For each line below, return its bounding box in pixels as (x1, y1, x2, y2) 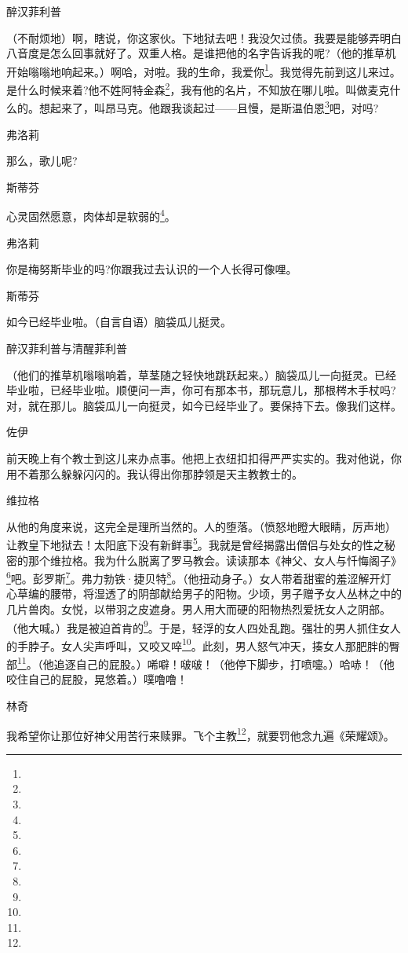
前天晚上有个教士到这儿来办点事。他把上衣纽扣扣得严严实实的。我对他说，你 (6, 449, 402, 466)
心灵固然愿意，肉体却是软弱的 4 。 (6, 206, 176, 224)
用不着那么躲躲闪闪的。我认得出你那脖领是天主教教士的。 (6, 465, 303, 482)
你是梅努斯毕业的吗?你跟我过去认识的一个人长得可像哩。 (6, 261, 297, 277)
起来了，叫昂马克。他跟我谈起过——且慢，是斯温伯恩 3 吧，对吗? (49, 97, 379, 115)
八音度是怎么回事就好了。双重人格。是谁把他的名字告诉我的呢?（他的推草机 (6, 45, 396, 61)
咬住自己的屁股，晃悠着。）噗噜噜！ (6, 671, 188, 687)
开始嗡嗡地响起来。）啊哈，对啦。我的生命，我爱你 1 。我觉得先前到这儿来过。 (6, 60, 401, 79)
